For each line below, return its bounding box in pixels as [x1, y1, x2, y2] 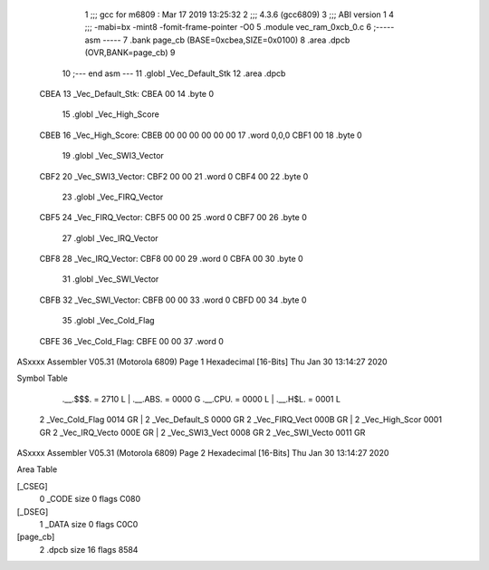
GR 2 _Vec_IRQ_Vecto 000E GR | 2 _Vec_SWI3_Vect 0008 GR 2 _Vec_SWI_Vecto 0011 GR [39, 427, 366, 438]
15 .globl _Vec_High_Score [62, 109, 160, 120]
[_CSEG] [16, 480, 49, 491]
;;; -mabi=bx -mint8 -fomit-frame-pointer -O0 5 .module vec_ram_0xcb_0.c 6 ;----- [84, 22, 395, 33]
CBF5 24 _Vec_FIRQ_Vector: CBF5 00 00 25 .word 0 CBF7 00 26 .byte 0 [39, 212, 307, 223]
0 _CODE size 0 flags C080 [39, 494, 141, 505]
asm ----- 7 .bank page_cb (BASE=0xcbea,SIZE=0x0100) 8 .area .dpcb [84, 34, 350, 45]
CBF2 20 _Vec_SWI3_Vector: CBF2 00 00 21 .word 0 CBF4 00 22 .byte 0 [39, 170, 309, 181]
